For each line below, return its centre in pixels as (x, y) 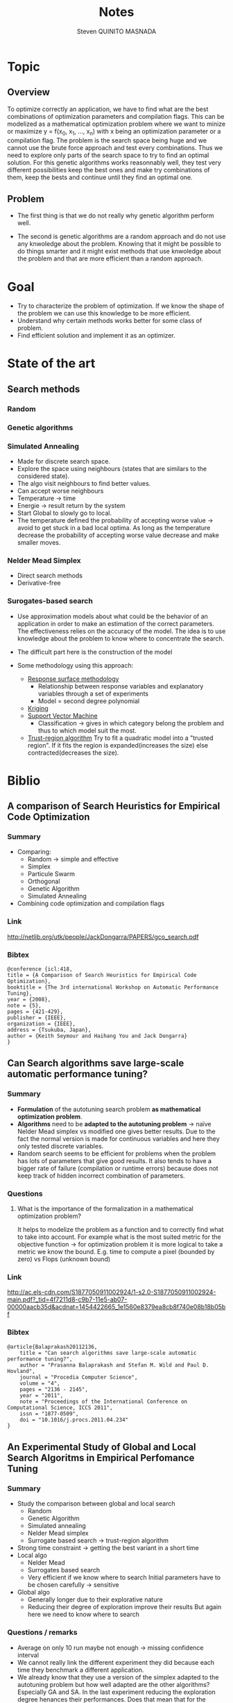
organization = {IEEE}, (42, 1024)
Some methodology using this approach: (75, 665)
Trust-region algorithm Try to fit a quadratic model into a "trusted (120, 738)
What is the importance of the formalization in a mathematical (105, 1209)
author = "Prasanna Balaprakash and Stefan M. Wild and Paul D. (114, 1365)
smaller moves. (39, 543)
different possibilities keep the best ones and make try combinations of (109, 170)
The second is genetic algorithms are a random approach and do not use (121, 236)
